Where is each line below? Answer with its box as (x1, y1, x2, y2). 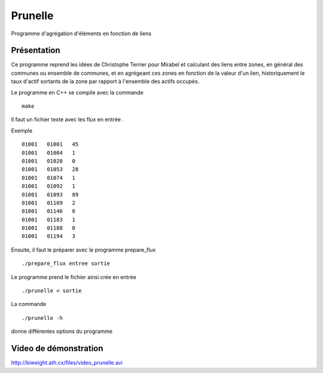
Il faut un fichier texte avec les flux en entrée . (11, 116, 124, 123)
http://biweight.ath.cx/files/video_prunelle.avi (11, 359, 123, 366)
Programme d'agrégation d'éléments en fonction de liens (11, 30, 152, 37)
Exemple (11, 127, 33, 134)
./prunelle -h (22, 314, 63, 321)
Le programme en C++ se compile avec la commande (11, 88, 144, 96)
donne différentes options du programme (11, 328, 113, 335)
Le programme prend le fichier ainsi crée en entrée (11, 273, 137, 280)
